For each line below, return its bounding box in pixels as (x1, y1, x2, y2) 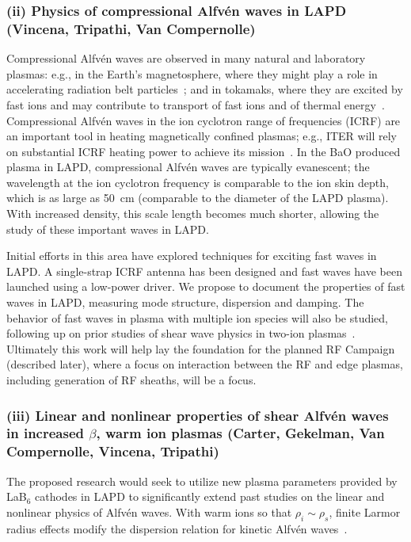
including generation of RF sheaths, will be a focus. (6, 372, 257, 388)
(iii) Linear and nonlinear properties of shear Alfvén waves (6, 405, 389, 425)
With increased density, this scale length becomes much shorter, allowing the (6, 205, 379, 222)
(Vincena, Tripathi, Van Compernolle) (6, 18, 256, 38)
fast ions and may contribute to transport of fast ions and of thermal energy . (6, 96, 385, 113)
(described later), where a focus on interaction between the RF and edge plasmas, (6, 356, 403, 372)
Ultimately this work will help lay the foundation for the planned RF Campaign (6, 340, 395, 357)
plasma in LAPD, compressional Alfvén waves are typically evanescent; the (6, 158, 370, 175)
